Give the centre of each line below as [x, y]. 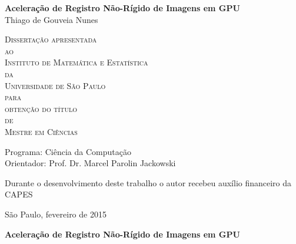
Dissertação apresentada [51, 39]
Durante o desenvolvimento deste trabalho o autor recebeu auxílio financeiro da [148, 182]
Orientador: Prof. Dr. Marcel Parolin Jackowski [90, 163]
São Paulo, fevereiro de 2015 [56, 214]
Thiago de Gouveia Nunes [51, 19]
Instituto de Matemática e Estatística [77, 62]
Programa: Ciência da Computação [68, 151]
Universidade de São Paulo [55, 85]
